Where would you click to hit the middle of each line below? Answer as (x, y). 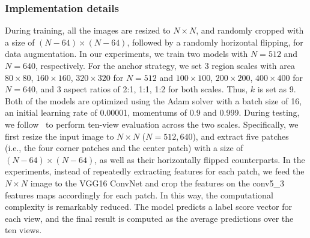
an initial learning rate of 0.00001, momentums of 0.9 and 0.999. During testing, (152, 112)
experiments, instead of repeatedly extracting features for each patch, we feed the (155, 171)
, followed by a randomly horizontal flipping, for (215, 42)
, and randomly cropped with (250, 30)
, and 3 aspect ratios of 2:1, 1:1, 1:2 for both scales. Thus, (141, 89)
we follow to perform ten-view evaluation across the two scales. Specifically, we (152, 124)
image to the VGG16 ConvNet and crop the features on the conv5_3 (157, 183)
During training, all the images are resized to (88, 30)
